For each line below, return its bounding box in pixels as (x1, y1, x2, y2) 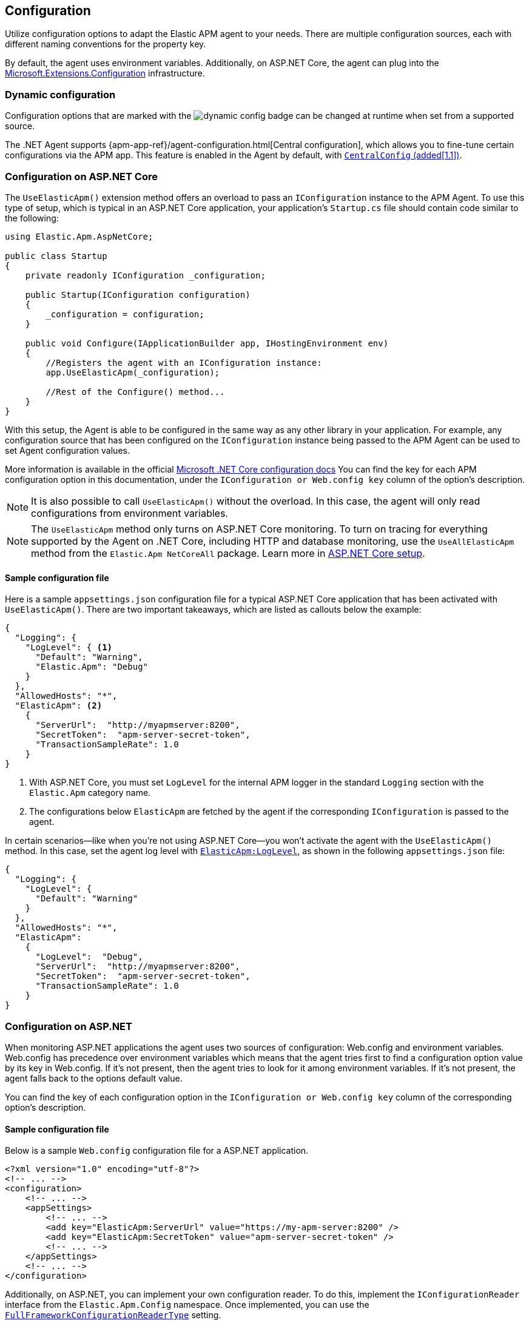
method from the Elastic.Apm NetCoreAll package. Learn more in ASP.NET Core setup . (31, 547, 425, 559)
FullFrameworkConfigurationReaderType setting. (5, 1310, 221, 1321)
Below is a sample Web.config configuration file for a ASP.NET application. (5, 1145, 309, 1156)
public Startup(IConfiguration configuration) (25, 289, 251, 300)
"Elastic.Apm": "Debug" (35, 662, 149, 672)
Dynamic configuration (5, 88, 116, 101)
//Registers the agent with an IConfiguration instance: (45, 357, 322, 368)
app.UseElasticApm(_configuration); (45, 367, 220, 377)
